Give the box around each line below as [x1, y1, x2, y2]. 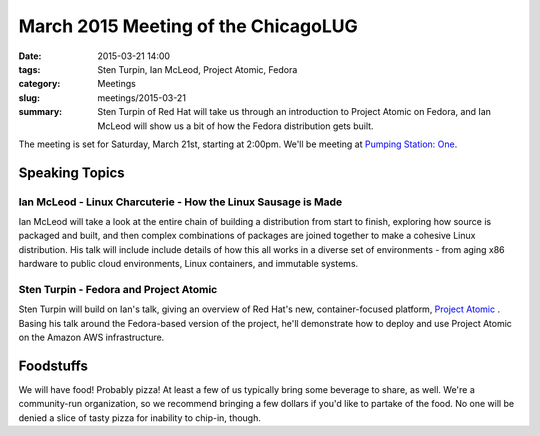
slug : [18, 91, 40, 104]
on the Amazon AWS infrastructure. [18, 331, 165, 344]
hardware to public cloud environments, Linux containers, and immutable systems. [18, 258, 359, 270]
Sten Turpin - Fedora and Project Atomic [18, 282, 218, 296]
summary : [18, 106, 63, 118]
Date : [18, 50, 42, 62]
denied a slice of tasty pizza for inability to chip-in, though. [18, 411, 262, 424]
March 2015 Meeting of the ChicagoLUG [18, 15, 359, 37]
